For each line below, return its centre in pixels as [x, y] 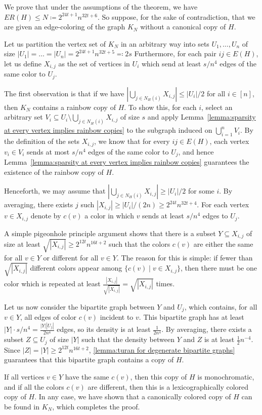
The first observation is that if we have [64, 93]
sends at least [163, 216]
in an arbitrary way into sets [165, 43]
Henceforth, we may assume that [55, 191]
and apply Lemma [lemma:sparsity [202, 117]
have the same [87, 376]
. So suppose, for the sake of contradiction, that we [177, 16]
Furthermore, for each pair [175, 53]
